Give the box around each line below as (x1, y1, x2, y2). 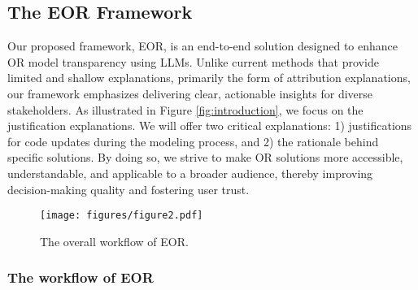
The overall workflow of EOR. (40, 232, 189, 249)
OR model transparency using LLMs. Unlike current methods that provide (7, 53, 379, 70)
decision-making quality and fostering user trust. (7, 180, 250, 197)
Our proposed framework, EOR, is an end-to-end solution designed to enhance (7, 37, 398, 54)
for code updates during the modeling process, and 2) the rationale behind (7, 132, 379, 149)
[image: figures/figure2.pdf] (40, 210, 203, 222)
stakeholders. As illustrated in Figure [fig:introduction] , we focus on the (7, 101, 364, 118)
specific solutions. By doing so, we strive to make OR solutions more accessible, (7, 149, 403, 166)
